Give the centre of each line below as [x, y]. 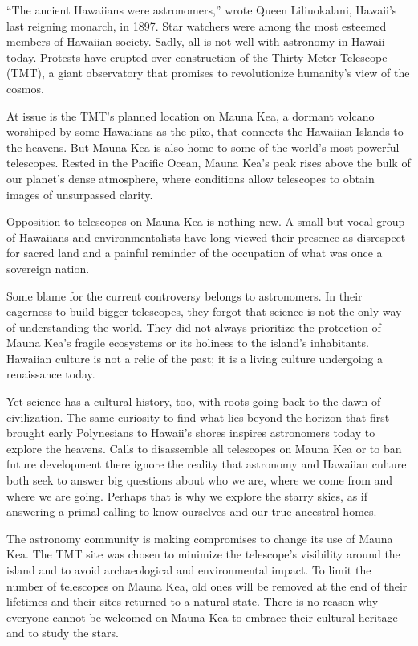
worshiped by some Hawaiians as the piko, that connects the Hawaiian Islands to [205, 131]
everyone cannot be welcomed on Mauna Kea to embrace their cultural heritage [202, 617]
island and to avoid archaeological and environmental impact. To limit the [189, 570]
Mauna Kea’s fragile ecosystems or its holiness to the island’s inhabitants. [188, 343]
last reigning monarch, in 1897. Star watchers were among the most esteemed [197, 25]
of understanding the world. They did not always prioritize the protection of [194, 327]
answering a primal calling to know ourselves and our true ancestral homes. [192, 511]
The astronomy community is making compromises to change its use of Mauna [200, 538]
